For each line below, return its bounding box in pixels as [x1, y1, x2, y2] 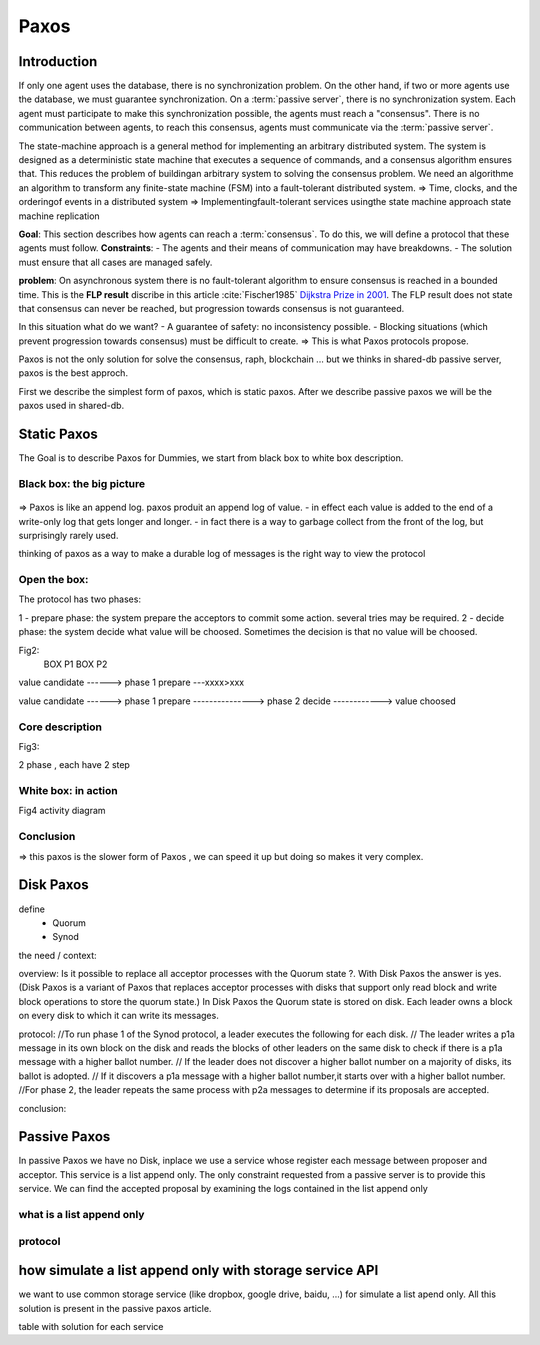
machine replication [18, 210, 100, 222]
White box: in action [18, 784, 119, 798]
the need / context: [18, 949, 97, 961]
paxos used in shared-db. [18, 400, 125, 412]
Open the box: [18, 573, 89, 587]
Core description [18, 720, 102, 734]
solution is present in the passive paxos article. [18, 1302, 212, 1314]
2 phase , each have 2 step [18, 759, 130, 771]
